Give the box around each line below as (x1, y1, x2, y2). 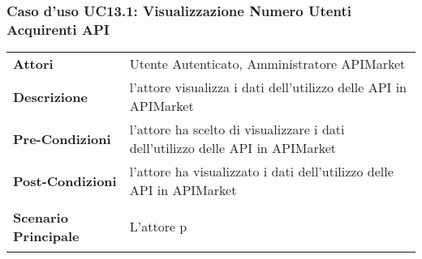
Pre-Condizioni (13, 129, 111, 148)
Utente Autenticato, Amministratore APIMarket (129, 54, 406, 74)
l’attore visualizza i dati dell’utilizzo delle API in (129, 78, 407, 97)
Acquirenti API (6, 19, 110, 39)
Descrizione (13, 87, 88, 106)
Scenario (13, 207, 68, 227)
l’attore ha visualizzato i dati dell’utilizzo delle (129, 162, 394, 181)
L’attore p (129, 217, 187, 236)
